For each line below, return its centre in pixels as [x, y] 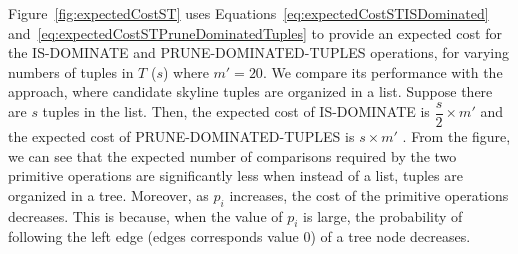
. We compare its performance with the [382, 71]
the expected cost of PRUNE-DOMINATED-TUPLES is [181, 136]
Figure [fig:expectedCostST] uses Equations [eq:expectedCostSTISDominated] [248, 13]
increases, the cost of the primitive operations [369, 194]
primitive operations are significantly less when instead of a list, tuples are [235, 175]
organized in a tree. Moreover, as [108, 194]
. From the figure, [456, 136]
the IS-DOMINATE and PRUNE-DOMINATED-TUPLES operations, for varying [258, 52]
